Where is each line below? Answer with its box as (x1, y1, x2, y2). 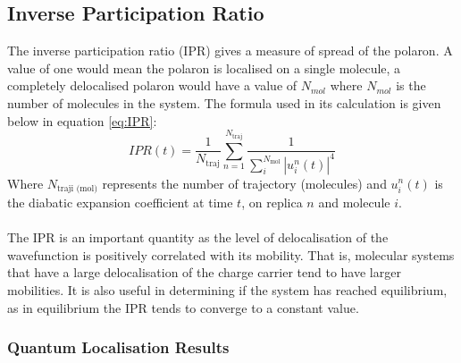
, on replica (241, 193, 303, 211)
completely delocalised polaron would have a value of (7, 76, 298, 95)
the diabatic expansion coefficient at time (7, 193, 233, 211)
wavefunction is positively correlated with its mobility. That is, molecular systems (7, 245, 455, 264)
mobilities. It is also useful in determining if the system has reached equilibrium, (7, 280, 448, 299)
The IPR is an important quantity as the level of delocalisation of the (7, 228, 389, 247)
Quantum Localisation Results (7, 336, 230, 359)
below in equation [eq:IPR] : (7, 111, 157, 130)
